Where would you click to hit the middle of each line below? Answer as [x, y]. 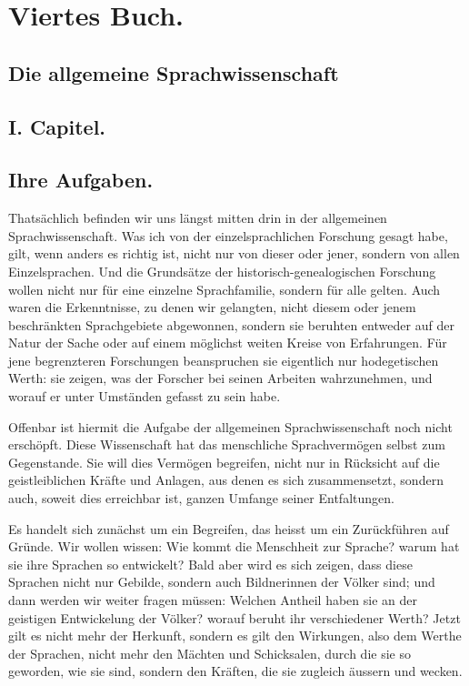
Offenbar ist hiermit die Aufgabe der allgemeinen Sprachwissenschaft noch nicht [230, 426]
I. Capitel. [57, 126]
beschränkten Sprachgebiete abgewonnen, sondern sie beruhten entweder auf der [231, 324]
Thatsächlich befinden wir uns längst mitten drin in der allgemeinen [198, 218]
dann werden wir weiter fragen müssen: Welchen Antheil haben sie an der [213, 600]
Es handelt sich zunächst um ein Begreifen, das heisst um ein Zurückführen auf [229, 528]
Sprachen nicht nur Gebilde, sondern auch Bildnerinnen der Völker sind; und [222, 582]
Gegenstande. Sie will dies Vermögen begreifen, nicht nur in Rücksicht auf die [224, 462]
